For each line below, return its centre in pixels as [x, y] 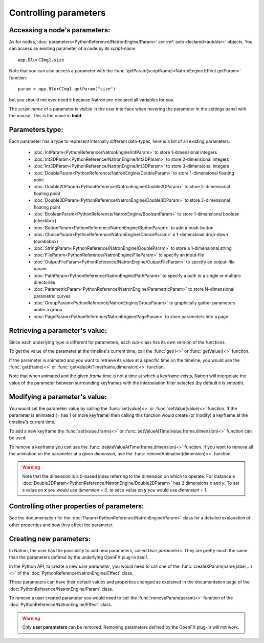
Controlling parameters [57, 13]
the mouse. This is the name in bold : [46, 116]
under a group [48, 310]
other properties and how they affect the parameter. [61, 525]
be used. [18, 438]
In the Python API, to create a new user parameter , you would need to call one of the [94, 566]
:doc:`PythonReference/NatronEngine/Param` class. [61, 589]
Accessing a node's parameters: [60, 30]
